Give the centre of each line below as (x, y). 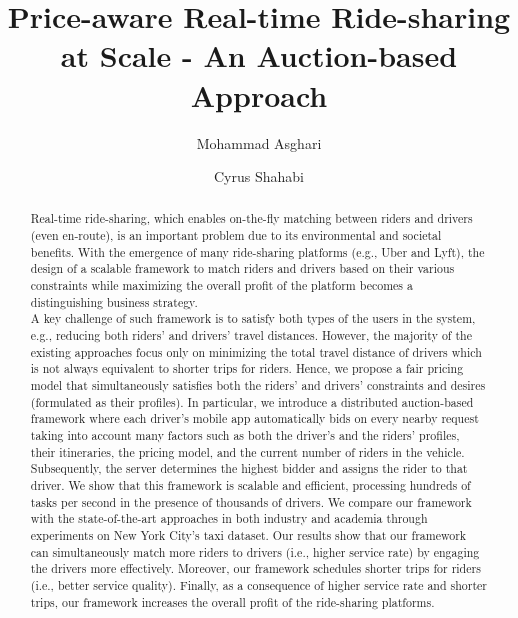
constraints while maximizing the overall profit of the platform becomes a (221, 285)
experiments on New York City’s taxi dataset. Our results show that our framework (248, 534)
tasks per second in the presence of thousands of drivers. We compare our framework (251, 501)
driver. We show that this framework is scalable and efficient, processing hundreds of (250, 484)
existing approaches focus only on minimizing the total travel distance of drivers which (256, 351)
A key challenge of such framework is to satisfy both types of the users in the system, (253, 318)
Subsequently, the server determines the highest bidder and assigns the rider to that (249, 468)
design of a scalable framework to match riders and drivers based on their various (242, 268)
